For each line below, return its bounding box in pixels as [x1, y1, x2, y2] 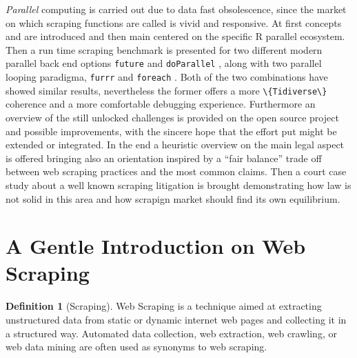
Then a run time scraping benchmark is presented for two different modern [6, 42, 323, 57]
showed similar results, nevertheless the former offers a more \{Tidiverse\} [6, 83, 327, 97]
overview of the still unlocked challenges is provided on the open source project [6, 110, 339, 124]
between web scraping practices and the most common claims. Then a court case [6, 164, 347, 179]
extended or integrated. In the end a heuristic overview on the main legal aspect [6, 137, 345, 152]
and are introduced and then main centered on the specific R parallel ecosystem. [6, 29, 345, 43]
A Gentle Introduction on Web [6, 232, 306, 260]
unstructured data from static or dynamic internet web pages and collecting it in [6, 312, 347, 326]
